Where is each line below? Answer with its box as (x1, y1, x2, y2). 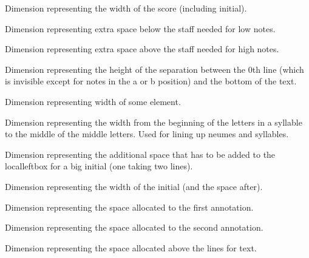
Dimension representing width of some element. (5, 95, 181, 107)
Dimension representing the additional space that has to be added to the (5, 148, 276, 160)
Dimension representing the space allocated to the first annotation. (5, 200, 254, 213)
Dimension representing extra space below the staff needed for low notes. (5, 22, 276, 35)
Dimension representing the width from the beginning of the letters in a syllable (5, 115, 302, 128)
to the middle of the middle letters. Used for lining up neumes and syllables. (5, 127, 289, 140)
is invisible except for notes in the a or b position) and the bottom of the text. (5, 75, 297, 87)
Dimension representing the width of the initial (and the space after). (5, 180, 263, 192)
